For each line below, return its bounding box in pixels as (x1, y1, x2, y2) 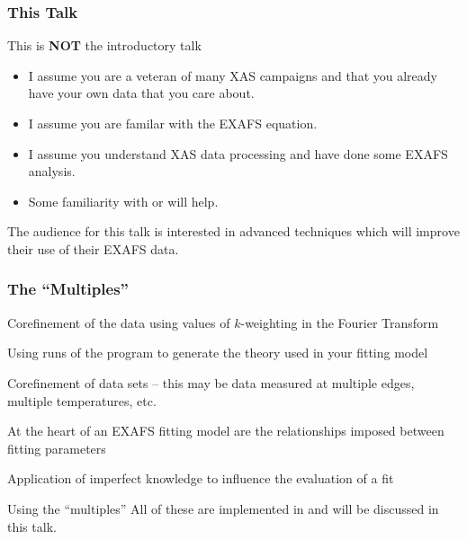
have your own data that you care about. (28, 84, 255, 102)
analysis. (28, 162, 76, 181)
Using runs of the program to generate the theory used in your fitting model (7, 343, 428, 362)
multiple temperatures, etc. (7, 391, 157, 410)
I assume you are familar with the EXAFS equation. (28, 114, 318, 132)
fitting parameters (7, 438, 106, 457)
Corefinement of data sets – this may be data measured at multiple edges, (7, 373, 415, 392)
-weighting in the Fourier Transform (240, 313, 439, 331)
